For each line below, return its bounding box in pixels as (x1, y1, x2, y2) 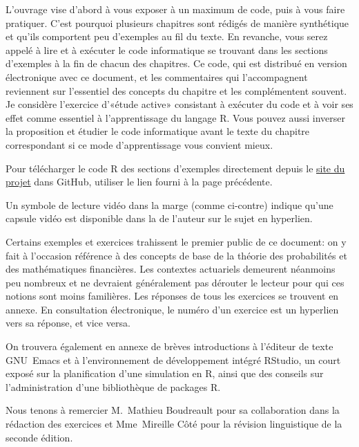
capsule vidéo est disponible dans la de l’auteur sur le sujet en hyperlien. (6, 211, 313, 226)
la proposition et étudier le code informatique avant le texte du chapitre (6, 124, 310, 138)
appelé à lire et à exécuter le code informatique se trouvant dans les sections (6, 42, 328, 57)
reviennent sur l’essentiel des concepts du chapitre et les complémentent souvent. (6, 83, 347, 98)
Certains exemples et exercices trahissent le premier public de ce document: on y (6, 234, 347, 248)
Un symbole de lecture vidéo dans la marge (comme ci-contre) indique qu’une (6, 197, 333, 212)
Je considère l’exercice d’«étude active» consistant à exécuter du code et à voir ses (6, 97, 353, 111)
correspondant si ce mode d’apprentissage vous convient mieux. (6, 137, 273, 152)
